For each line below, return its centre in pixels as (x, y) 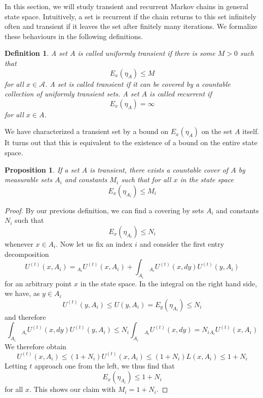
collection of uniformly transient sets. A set (72, 94)
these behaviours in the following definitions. (74, 36)
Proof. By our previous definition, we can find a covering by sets (104, 210)
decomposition (27, 254)
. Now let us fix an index (94, 243)
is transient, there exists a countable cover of (159, 169)
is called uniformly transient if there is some (146, 53)
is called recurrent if (181, 94)
